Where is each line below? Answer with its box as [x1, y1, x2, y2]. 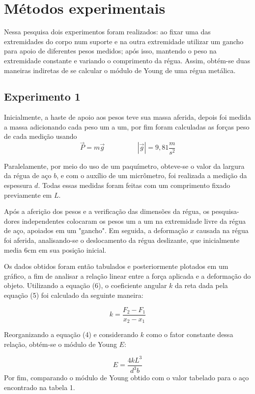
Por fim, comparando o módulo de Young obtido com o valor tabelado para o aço [4, 372, 249, 383]
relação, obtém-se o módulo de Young [4, 339, 117, 349]
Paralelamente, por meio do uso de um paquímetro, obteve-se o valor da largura [4, 160, 245, 171]
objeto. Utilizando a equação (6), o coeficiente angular [4, 280, 167, 290]
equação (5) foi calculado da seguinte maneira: [4, 290, 143, 300]
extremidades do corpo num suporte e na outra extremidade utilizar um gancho [4, 36, 244, 46]
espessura [4, 180, 32, 190]
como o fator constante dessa [146, 329, 233, 340]
